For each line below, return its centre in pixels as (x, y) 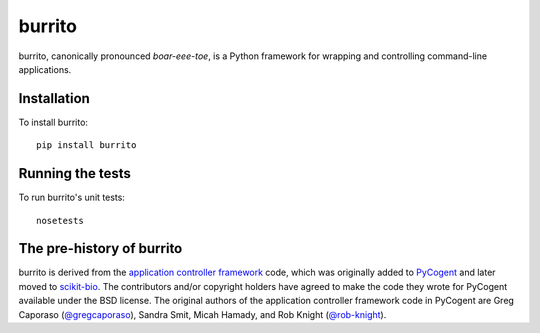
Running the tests (75, 173)
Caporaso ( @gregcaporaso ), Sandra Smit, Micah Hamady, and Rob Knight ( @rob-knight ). (202, 314)
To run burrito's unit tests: (71, 197)
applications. (45, 69)
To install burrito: (53, 122)
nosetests (60, 220)
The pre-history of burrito (100, 248)
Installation (54, 98)
